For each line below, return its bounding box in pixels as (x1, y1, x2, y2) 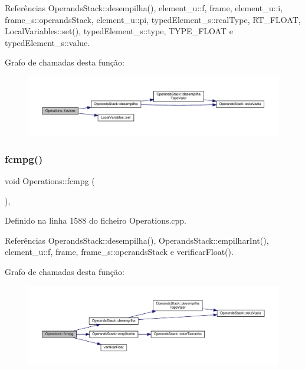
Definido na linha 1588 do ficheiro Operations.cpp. (5, 214, 187, 227)
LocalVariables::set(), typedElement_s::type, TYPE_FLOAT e (5, 25, 233, 37)
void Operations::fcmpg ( (5, 174, 95, 186)
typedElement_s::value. (5, 36, 90, 48)
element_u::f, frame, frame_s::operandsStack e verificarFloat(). (5, 245, 234, 258)
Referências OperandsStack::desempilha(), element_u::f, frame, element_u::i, (5, 2, 283, 14)
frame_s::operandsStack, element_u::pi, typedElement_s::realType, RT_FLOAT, (5, 13, 301, 25)
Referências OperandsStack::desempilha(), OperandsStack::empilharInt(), (5, 234, 269, 246)
